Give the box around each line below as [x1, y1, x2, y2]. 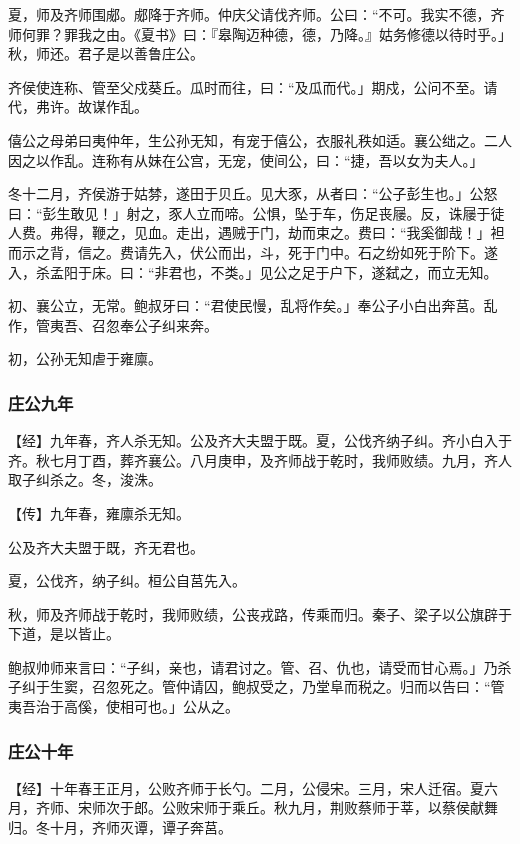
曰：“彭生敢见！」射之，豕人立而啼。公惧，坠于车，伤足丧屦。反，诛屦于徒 [8, 202, 505, 223]
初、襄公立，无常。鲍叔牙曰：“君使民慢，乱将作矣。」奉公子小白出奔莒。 [8, 295, 484, 316]
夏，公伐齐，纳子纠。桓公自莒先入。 [8, 570, 246, 591]
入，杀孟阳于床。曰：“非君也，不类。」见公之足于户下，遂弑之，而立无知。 [8, 261, 498, 282]
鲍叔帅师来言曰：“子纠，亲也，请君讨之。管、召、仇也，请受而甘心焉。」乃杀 [8, 656, 512, 677]
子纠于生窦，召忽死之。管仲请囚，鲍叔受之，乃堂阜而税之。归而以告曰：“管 [8, 676, 505, 697]
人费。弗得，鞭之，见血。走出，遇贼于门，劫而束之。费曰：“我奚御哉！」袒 [8, 222, 505, 243]
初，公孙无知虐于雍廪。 [8, 348, 162, 369]
